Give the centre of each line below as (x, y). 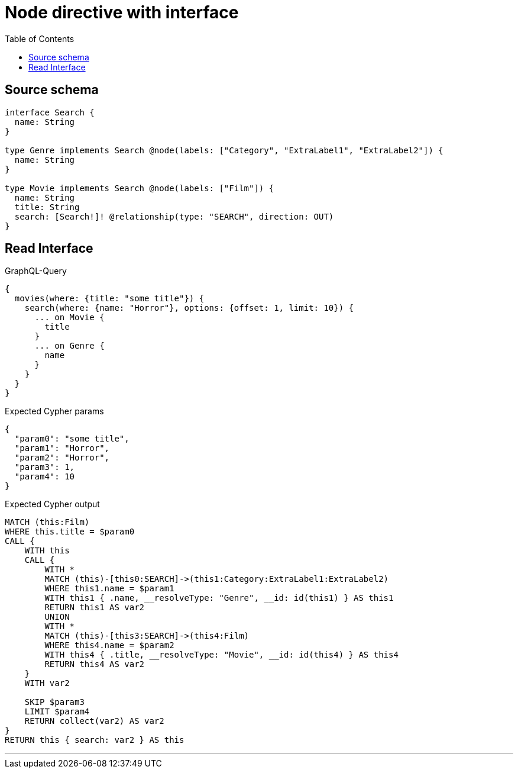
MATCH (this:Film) (47, 522)
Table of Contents (40, 38)
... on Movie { (69, 318)
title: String (47, 207)
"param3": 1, (45, 467)
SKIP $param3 (54, 702)
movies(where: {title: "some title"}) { (109, 299)
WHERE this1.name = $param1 (109, 589)
